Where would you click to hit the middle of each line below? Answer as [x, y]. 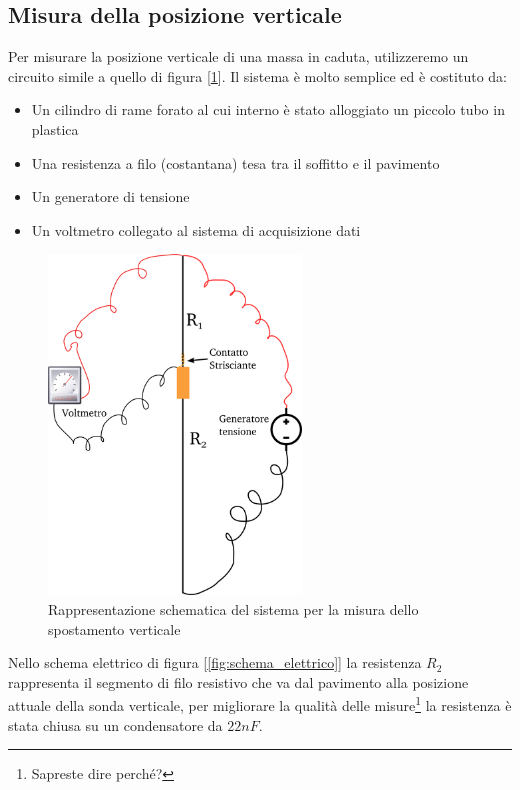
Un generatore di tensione [110, 196]
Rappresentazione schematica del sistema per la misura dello [233, 608]
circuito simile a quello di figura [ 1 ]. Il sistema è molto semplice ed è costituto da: [257, 75]
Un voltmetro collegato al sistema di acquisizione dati [196, 229]
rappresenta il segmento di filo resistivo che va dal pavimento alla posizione [238, 681]
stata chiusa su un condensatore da [115, 724]
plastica [55, 128]
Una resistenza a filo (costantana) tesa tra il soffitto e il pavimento [235, 162]
